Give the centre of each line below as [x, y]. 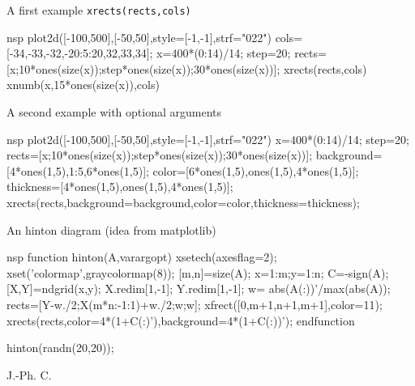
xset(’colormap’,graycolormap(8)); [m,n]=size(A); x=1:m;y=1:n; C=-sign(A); [198, 272]
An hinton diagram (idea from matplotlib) [111, 229]
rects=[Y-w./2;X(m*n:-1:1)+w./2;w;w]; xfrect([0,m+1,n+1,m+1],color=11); [195, 304]
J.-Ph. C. [29, 374]
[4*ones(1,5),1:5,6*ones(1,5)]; [78, 170]
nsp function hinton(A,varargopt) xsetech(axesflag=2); [142, 257]
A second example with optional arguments [114, 112]
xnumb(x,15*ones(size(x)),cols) [83, 85]
